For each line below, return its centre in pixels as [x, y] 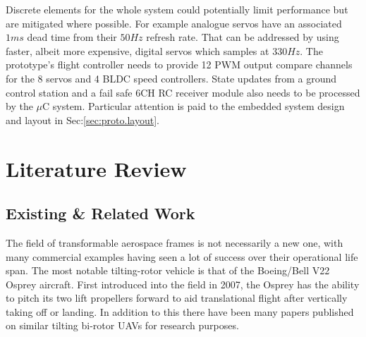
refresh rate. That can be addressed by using [243, 37]
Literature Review [96, 168]
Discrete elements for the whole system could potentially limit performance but [177, 9]
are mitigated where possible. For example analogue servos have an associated [174, 23]
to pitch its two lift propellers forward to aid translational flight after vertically [177, 298]
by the [19, 106]
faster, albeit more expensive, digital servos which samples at [138, 50]
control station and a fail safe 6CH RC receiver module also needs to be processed [183, 92]
